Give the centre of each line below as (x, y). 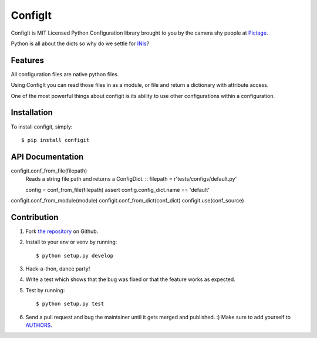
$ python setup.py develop (75, 256)
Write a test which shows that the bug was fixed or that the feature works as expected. (131, 279)
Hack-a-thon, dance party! (58, 269)
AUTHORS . (39, 325)
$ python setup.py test (70, 304)
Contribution (35, 217)
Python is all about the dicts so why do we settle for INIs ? (80, 43)
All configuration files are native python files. (65, 74)
